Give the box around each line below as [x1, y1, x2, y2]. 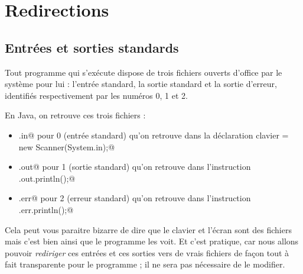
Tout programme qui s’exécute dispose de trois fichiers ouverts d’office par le [5, 66, 282, 78]
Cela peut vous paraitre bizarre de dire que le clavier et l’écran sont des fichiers [5, 223, 292, 236]
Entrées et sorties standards [5, 38, 179, 56]
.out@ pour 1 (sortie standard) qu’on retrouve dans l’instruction [18, 160, 251, 173]
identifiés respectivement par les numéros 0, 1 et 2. [5, 89, 188, 101]
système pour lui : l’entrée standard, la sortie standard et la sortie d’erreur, [5, 78, 277, 90]
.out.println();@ [18, 172, 76, 184]
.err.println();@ [18, 203, 74, 215]
